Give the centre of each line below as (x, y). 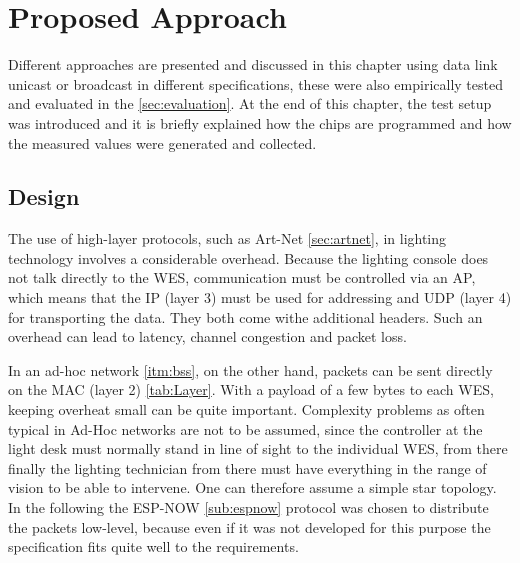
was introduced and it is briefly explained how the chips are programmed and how (260, 122)
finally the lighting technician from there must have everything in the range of (247, 467)
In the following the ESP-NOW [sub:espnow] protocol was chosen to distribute (248, 507)
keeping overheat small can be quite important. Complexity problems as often (246, 409)
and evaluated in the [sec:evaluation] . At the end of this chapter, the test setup (250, 103)
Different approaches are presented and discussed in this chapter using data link (253, 64)
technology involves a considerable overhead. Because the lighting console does (248, 257)
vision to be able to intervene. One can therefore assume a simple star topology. (252, 487)
